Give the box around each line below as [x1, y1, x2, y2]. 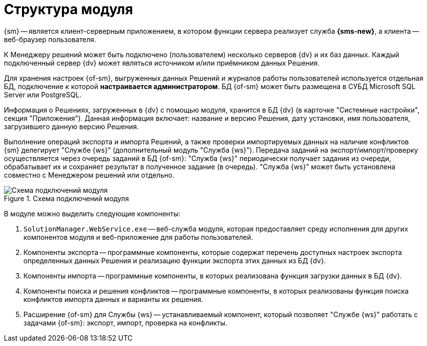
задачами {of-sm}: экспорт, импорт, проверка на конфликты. [23, 318, 228, 327]
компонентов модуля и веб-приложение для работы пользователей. [23, 232, 253, 241]
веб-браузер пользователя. [4, 35, 96, 44]
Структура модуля [4, 1, 133, 18]
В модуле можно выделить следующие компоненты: [4, 209, 181, 218]
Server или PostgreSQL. [4, 90, 82, 99]
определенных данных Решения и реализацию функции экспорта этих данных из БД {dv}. [23, 256, 326, 265]
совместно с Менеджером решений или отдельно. [4, 170, 174, 179]
